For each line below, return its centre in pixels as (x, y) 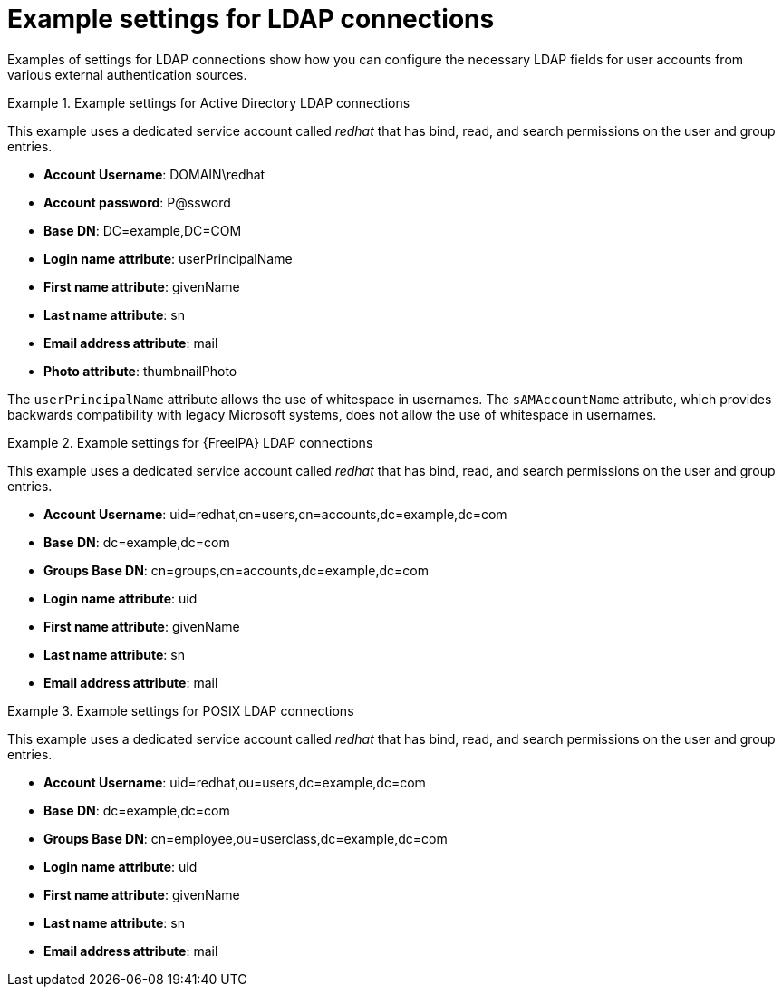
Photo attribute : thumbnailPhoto (140, 371)
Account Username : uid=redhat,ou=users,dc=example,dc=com (235, 782)
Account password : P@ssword (137, 202)
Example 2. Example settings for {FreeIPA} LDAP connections (190, 442)
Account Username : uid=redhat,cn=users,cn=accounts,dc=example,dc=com (275, 514)
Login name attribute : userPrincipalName (168, 258)
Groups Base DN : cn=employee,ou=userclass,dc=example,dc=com (246, 838)
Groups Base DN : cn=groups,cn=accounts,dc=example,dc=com (236, 570)
